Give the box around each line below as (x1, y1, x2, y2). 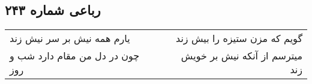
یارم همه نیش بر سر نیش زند (10, 31, 130, 46)
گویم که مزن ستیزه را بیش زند (176, 31, 302, 46)
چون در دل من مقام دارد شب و (10, 49, 140, 63)
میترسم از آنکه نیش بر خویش (181, 49, 302, 63)
